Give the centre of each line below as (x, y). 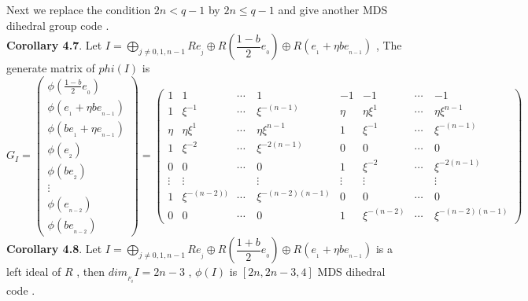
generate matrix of (51, 68)
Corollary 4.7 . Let (54, 45)
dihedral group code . (58, 25)
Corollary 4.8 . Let (54, 249)
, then (90, 272)
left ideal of (34, 272)
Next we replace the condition (79, 9)
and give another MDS (333, 9)
